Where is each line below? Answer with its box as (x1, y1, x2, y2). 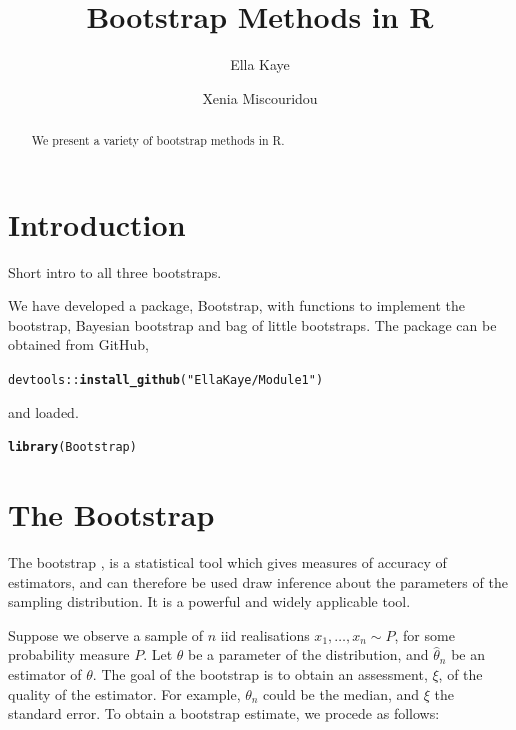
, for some (394, 624, 455, 645)
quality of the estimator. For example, (8, 683, 241, 704)
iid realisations (220, 624, 310, 645)
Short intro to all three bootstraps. (8, 261, 222, 282)
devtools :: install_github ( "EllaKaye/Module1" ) (8, 373, 324, 388)
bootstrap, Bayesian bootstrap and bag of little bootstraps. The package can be (8, 314, 497, 335)
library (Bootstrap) (8, 440, 137, 455)
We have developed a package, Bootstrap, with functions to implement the (8, 295, 465, 316)
